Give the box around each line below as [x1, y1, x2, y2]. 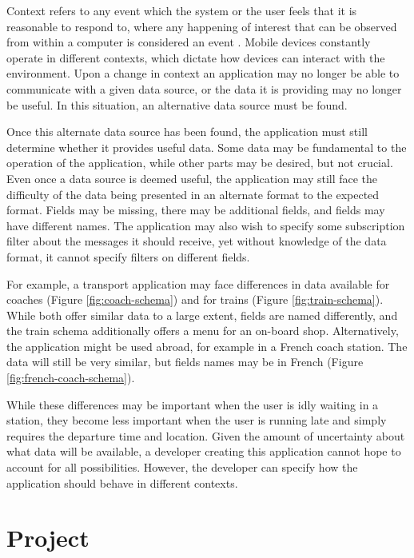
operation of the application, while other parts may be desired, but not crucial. [6, 154, 393, 171]
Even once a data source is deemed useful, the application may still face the [6, 169, 378, 186]
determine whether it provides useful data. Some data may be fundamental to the [6, 138, 407, 155]
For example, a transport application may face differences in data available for [6, 275, 390, 292]
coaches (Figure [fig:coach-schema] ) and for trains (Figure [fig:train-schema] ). [6, 291, 384, 308]
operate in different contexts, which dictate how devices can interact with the [6, 49, 385, 66]
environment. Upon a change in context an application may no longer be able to [6, 65, 400, 82]
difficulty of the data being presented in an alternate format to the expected [6, 185, 380, 202]
